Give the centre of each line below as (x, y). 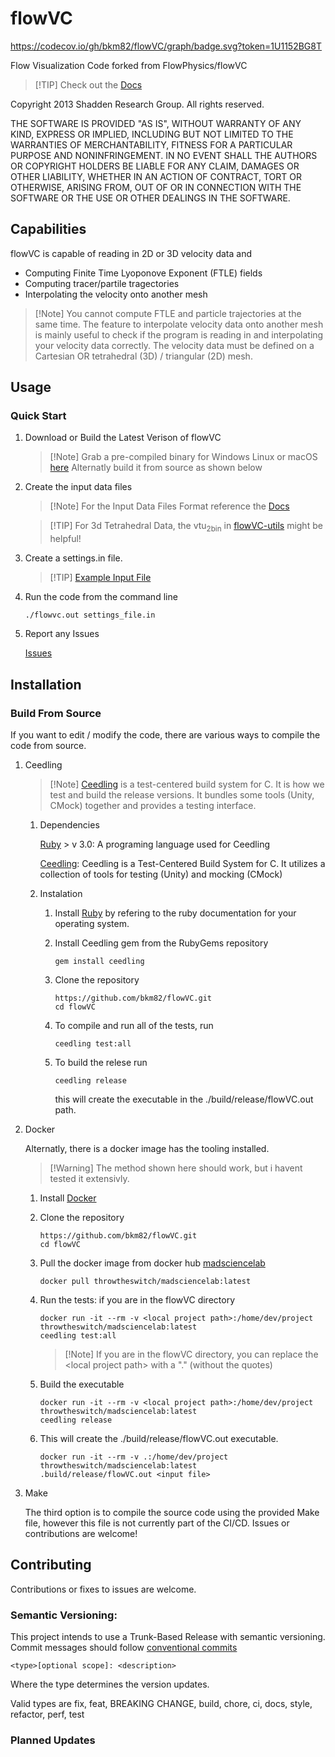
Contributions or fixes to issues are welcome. (103, 1589)
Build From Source (56, 713)
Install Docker (68, 1198)
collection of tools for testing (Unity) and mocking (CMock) (161, 874)
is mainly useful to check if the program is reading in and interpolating (179, 334)
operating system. (92, 923)
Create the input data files (78, 487)
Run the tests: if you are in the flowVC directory (137, 1299)
